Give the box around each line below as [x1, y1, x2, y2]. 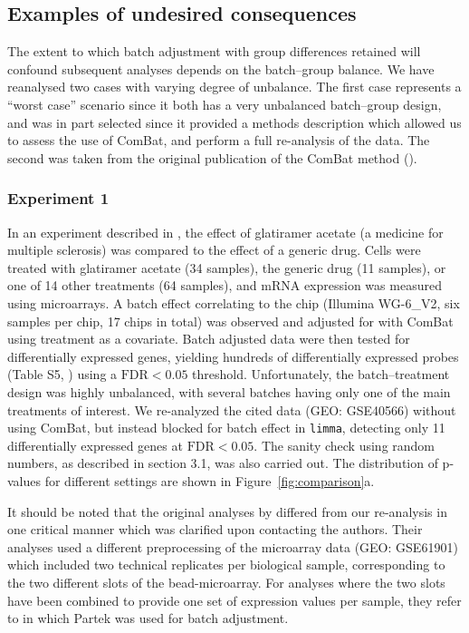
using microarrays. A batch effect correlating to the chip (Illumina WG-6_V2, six [7, 293, 460, 312]
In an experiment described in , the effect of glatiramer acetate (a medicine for [7, 222, 444, 241]
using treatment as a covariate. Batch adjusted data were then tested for [7, 329, 410, 348]
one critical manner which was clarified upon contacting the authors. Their [7, 520, 423, 539]
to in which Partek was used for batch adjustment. [7, 609, 289, 628]
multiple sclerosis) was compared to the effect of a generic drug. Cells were [7, 240, 421, 259]
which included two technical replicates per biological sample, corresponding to [7, 555, 445, 574]
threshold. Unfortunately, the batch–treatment [192, 365, 450, 384]
